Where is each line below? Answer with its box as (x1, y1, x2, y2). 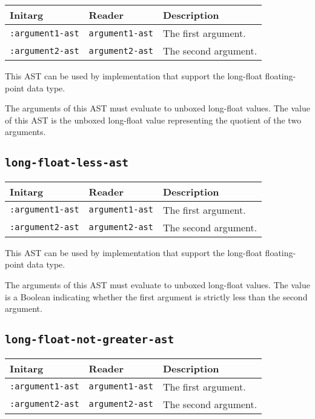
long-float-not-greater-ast (5, 333, 174, 346)
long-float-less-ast (5, 156, 129, 170)
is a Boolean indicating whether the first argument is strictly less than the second (5, 290, 308, 303)
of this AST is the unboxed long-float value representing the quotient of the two (5, 113, 302, 126)
